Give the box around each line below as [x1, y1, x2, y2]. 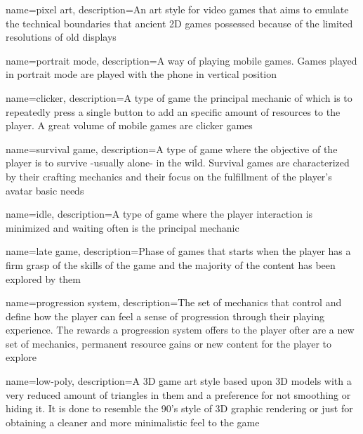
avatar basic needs [6, 183, 84, 197]
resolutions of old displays [6, 29, 117, 44]
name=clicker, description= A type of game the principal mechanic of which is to [6, 90, 352, 105]
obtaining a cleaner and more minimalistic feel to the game [6, 414, 260, 429]
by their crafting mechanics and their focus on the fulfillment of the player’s [6, 169, 332, 183]
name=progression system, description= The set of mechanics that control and [6, 295, 342, 310]
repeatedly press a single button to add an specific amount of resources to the [6, 104, 341, 119]
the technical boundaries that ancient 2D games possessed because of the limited [6, 15, 353, 30]
